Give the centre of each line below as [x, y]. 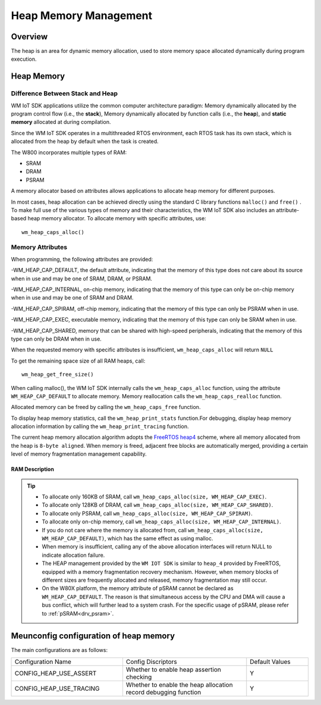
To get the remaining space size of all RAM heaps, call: [78, 361]
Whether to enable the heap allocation [179, 685]
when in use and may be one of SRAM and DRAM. [72, 298]
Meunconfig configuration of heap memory [93, 636]
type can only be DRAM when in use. [56, 339]
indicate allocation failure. [73, 555]
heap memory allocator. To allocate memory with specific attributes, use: [117, 219]
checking [139, 677]
